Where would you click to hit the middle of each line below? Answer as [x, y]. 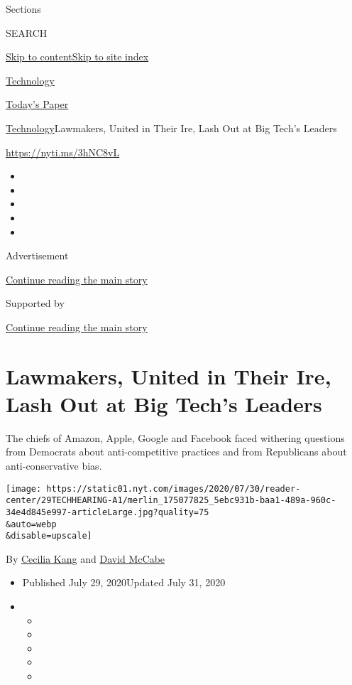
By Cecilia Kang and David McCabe [86, 558]
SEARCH [27, 32]
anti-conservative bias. [54, 465]
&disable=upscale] [49, 536]
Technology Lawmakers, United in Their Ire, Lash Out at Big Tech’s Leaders [171, 128]
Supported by [35, 303]
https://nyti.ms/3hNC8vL [63, 152]
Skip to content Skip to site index [77, 56]
